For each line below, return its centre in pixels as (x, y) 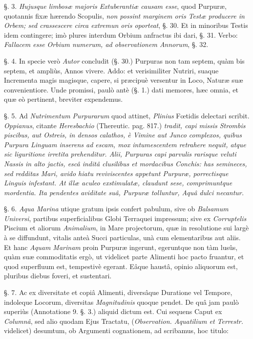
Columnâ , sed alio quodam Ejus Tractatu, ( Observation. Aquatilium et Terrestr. (124, 321)
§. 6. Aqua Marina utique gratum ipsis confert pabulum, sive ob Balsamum (116, 209)
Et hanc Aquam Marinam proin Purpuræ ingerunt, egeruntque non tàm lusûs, (121, 247)
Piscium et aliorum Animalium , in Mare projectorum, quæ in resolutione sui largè (126, 228)
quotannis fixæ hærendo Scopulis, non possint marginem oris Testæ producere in (124, 15)
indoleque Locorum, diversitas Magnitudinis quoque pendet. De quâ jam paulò (121, 302)
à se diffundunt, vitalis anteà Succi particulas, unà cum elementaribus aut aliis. (122, 237)
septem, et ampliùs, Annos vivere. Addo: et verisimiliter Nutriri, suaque (111, 70)
